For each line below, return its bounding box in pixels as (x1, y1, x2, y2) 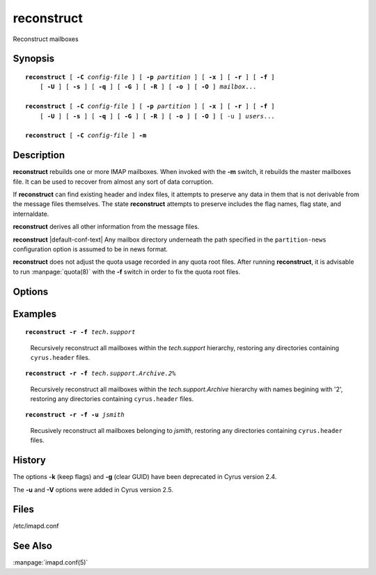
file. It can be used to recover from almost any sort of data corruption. (13, 178, 214, 186)
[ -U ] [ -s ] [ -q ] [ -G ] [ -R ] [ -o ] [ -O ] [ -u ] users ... (39, 112, 275, 120)
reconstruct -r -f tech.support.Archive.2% (25, 370, 176, 377)
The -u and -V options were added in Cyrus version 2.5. (13, 485, 174, 494)
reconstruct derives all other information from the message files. (13, 223, 200, 231)
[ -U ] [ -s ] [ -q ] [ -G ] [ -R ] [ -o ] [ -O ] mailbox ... (39, 83, 257, 90)
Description (13, 150, 65, 162)
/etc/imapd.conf (13, 522, 59, 530)
